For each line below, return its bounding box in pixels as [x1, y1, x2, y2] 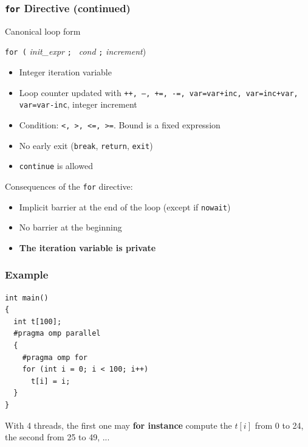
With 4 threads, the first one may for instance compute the [5, 418, 232, 431]
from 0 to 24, [255, 418, 304, 431]
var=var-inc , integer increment [19, 98, 137, 111]
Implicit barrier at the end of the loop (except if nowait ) [19, 200, 231, 213]
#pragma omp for [22, 353, 88, 362]
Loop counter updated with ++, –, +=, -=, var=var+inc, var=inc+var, [19, 86, 298, 99]
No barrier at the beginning [19, 221, 122, 234]
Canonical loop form [5, 24, 81, 37]
